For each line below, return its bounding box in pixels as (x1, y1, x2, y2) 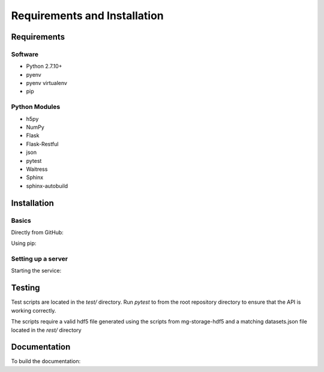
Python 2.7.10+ (26, 63, 62, 70)
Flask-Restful (26, 140, 59, 147)
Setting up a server (11, 255, 68, 263)
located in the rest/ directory (11, 326, 82, 334)
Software (11, 50, 39, 58)
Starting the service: (11, 267, 62, 274)
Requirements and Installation (11, 9, 164, 22)
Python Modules (11, 102, 61, 111)
